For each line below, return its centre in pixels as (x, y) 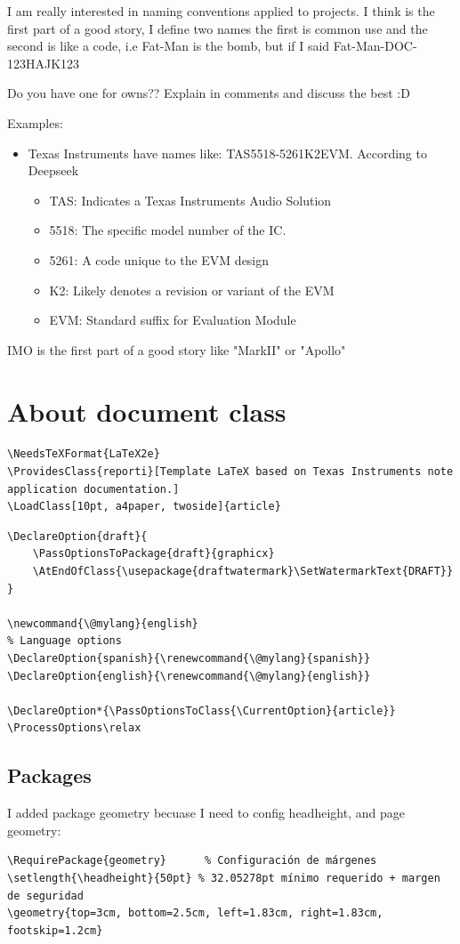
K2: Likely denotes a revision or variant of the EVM (192, 290)
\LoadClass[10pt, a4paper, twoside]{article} (144, 507)
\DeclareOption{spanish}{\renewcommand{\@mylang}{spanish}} (189, 658)
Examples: (35, 122)
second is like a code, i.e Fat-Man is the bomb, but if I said (169, 46)
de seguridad (45, 896)
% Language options (65, 641)
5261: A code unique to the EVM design (159, 259)
